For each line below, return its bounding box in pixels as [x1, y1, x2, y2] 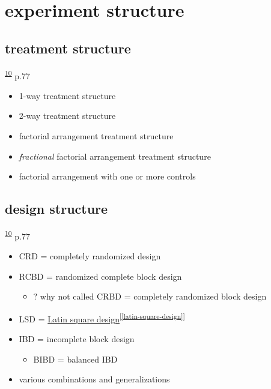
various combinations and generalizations [19, 373, 170, 385]
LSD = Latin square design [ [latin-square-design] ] [19, 311, 185, 325]
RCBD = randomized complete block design [19, 270, 182, 282]
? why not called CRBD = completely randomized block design [33, 290, 267, 303]
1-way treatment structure [19, 89, 116, 101]
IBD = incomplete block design [19, 333, 135, 345]
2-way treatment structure [19, 109, 116, 122]
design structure [5, 199, 108, 218]
